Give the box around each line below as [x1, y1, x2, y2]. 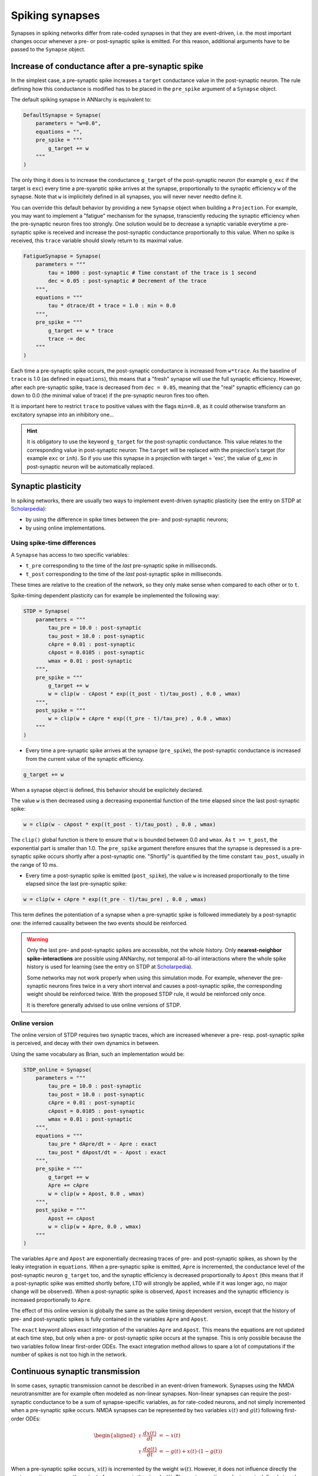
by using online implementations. [25, 524, 106, 531]
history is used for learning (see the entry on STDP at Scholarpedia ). [26, 963, 193, 971]
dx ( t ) [143, 1429, 157, 1436]
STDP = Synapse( [23, 608, 71, 615]
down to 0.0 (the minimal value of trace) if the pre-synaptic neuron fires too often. [11, 391, 210, 399]
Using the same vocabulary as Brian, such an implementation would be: [11, 1050, 185, 1057]
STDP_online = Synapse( [23, 1066, 92, 1073]
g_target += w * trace [48, 327, 114, 334]
